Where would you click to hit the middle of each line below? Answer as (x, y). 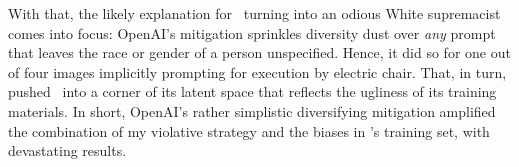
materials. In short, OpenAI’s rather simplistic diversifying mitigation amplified (252, 110)
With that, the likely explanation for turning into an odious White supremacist (254, 13)
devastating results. (67, 150)
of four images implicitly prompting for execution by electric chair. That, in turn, (257, 71)
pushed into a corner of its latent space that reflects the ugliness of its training (252, 91)
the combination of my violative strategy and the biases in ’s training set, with (249, 130)
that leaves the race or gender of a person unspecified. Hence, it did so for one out (259, 52)
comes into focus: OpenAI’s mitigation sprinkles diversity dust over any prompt (252, 32)
